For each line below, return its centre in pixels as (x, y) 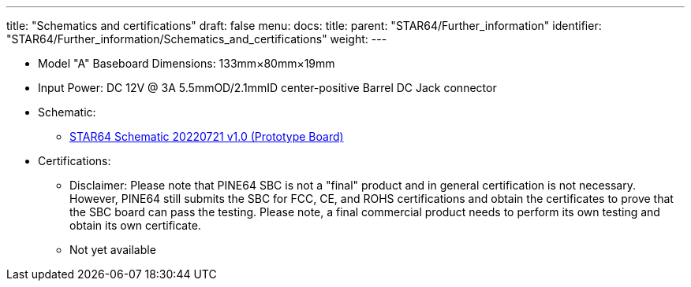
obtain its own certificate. (135, 225)
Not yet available (113, 250)
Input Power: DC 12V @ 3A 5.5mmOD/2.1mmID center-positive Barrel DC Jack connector (267, 88)
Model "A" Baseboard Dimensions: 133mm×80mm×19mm (187, 63)
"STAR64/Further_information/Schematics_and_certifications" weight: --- (197, 39)
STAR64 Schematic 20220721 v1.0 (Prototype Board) (207, 136)
